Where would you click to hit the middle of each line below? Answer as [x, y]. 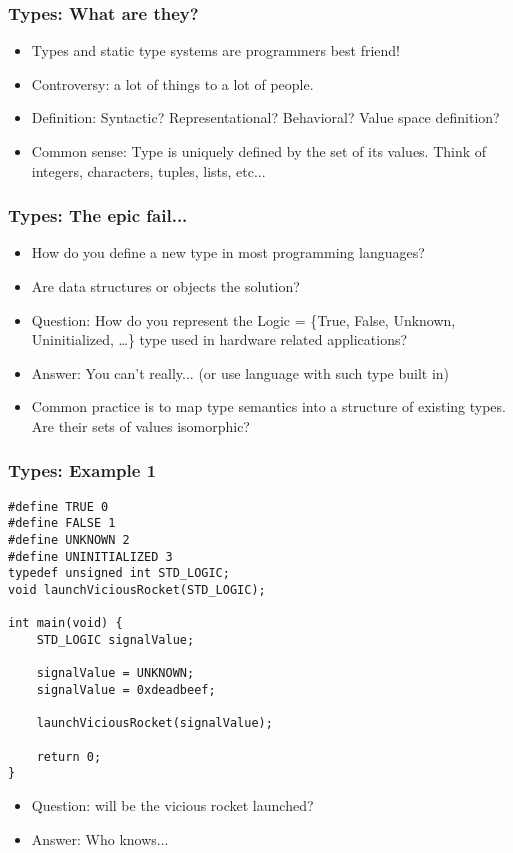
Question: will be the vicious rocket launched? [172, 804]
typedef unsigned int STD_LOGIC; [119, 573]
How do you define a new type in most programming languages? [228, 252]
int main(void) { [65, 623]
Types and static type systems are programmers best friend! [215, 50]
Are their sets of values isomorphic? [140, 425]
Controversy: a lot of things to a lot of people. [172, 83]
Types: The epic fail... [98, 215]
